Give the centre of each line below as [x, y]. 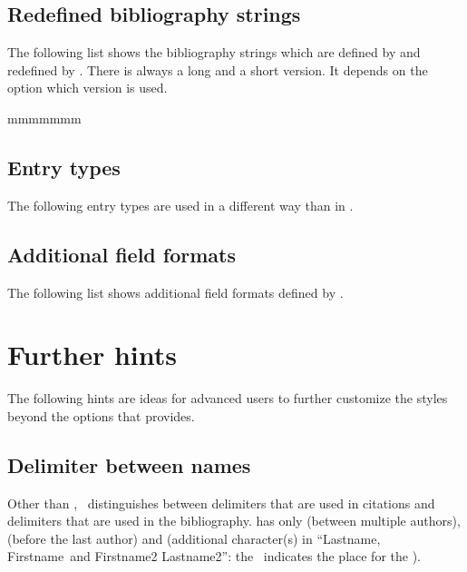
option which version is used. [88, 88]
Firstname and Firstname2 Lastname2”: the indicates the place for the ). [214, 556]
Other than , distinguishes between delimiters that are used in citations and [221, 503]
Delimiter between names [129, 464]
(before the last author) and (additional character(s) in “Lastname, [194, 538]
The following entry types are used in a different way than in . [180, 205]
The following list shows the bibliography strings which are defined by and [214, 52]
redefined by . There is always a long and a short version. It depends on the [218, 69]
